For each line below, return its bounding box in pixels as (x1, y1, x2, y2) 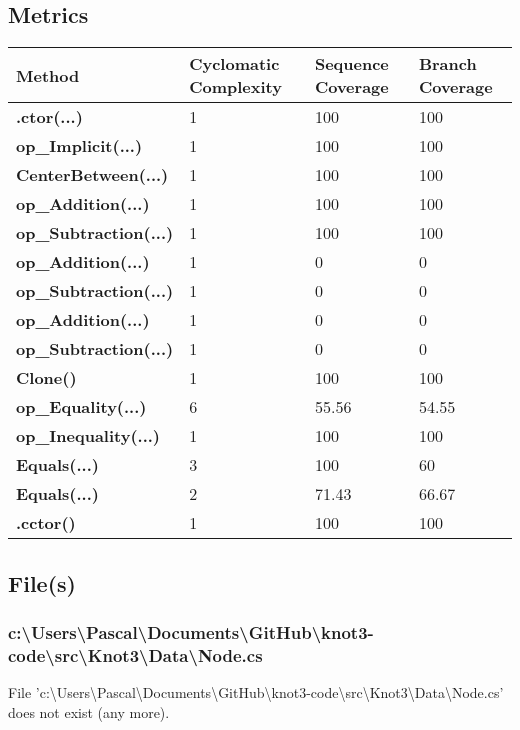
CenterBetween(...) (16, 163, 169, 187)
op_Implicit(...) (16, 134, 143, 158)
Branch (418, 52, 477, 76)
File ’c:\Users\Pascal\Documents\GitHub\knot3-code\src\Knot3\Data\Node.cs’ (8, 682, 504, 703)
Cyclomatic (189, 52, 280, 76)
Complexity (189, 75, 282, 99)
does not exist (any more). (8, 701, 170, 722)
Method (16, 63, 80, 87)
